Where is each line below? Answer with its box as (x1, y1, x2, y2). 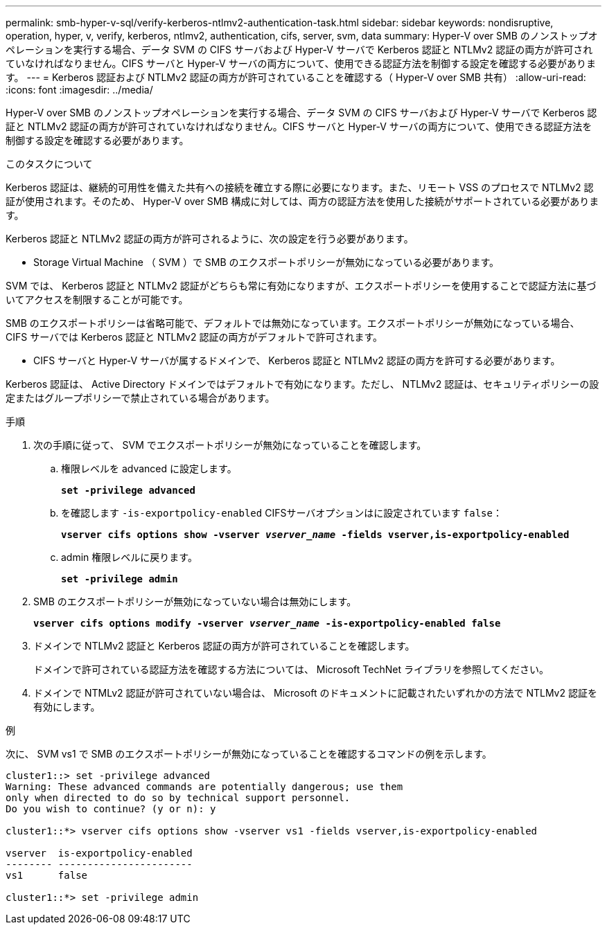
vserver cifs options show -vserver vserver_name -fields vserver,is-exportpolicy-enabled (61, 529, 570, 540)
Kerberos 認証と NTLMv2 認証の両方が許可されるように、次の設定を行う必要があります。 (6, 233, 414, 244)
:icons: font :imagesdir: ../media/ (6, 84, 153, 96)
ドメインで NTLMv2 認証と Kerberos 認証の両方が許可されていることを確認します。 (33, 640, 415, 652)
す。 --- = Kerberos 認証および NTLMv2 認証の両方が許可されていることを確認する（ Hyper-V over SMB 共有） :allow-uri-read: (6, 71, 586, 83)
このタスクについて (6, 158, 93, 170)
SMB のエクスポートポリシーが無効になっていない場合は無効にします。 (33, 596, 357, 607)
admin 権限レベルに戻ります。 (61, 551, 197, 563)
